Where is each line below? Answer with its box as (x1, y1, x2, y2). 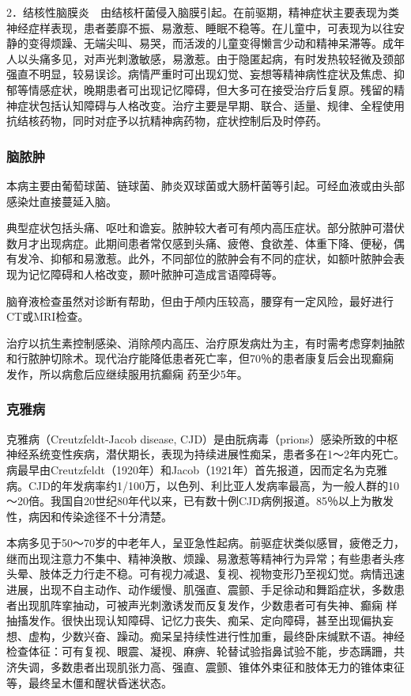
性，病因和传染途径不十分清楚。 (6, 508, 172, 524)
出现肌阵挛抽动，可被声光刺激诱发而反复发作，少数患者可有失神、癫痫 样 (17, 596, 398, 613)
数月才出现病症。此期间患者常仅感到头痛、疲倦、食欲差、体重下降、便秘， (6, 234, 394, 251)
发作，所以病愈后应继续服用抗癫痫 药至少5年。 (6, 365, 248, 382)
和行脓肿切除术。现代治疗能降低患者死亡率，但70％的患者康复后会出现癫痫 (6, 350, 394, 367)
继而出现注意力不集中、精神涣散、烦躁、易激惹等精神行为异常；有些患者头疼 (6, 550, 405, 566)
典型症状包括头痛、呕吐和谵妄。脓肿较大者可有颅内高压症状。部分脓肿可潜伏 (6, 219, 405, 236)
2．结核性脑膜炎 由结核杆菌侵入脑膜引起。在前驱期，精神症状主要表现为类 (6, 4, 399, 20)
